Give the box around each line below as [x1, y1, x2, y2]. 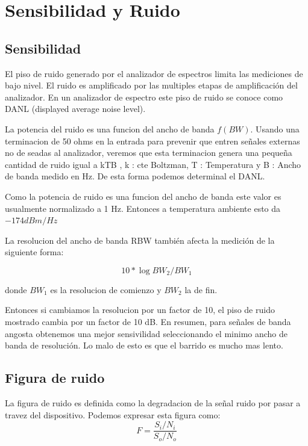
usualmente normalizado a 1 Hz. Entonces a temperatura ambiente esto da [5, 202, 281, 214]
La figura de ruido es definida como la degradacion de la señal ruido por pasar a [5, 397, 301, 409]
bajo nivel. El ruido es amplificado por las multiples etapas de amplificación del [5, 79, 298, 91]
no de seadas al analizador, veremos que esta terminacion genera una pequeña [5, 146, 292, 159]
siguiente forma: [5, 246, 64, 258]
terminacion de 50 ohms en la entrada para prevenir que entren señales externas [5, 134, 300, 147]
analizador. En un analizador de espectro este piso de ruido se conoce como [5, 90, 283, 103]
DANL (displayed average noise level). [5, 102, 146, 115]
